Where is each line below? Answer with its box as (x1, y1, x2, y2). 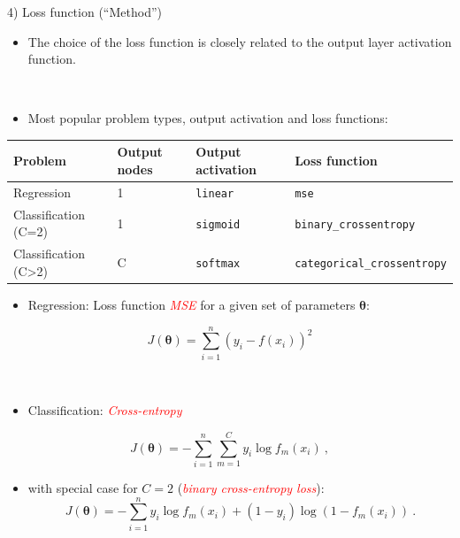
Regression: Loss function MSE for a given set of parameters (27, 295, 356, 313)
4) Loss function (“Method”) (7, 3, 162, 20)
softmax (195, 257, 241, 271)
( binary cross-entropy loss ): (177, 478, 325, 496)
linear (195, 187, 234, 200)
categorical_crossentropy (295, 257, 447, 271)
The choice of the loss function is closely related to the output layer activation (27, 32, 452, 50)
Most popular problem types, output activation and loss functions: (27, 109, 388, 127)
